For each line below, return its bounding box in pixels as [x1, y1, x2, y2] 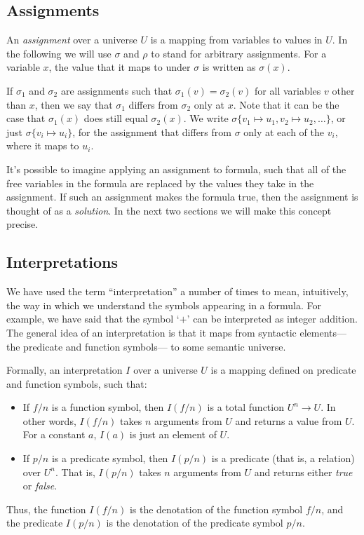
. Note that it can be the [233, 97, 339, 111]
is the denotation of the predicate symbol [106, 515, 283, 530]
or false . [22, 478, 58, 493]
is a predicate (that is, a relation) [211, 451, 355, 466]
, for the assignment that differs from [72, 124, 231, 139]
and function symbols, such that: [6, 376, 147, 391]
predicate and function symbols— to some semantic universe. [23, 339, 286, 353]
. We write [183, 111, 229, 126]
